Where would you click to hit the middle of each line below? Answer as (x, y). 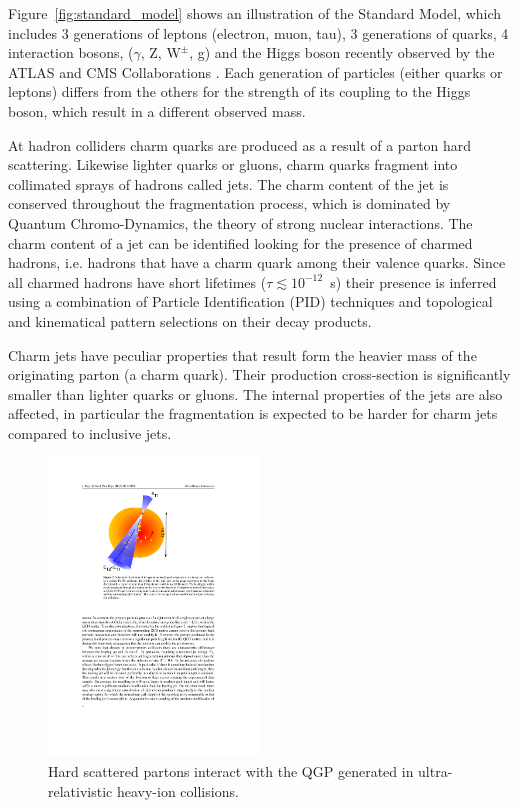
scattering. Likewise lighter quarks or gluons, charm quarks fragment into (233, 164)
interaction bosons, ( (71, 52)
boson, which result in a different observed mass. (157, 110)
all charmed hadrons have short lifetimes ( (137, 281)
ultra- (435, 771)
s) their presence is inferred (413, 281)
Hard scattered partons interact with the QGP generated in (231, 771)
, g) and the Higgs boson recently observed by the (342, 52)
